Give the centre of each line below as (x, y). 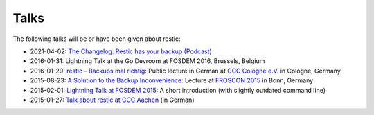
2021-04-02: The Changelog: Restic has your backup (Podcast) (121, 51)
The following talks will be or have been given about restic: (97, 39)
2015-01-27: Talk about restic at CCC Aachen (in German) (112, 100)
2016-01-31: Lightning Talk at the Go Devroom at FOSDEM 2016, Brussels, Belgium (148, 61)
